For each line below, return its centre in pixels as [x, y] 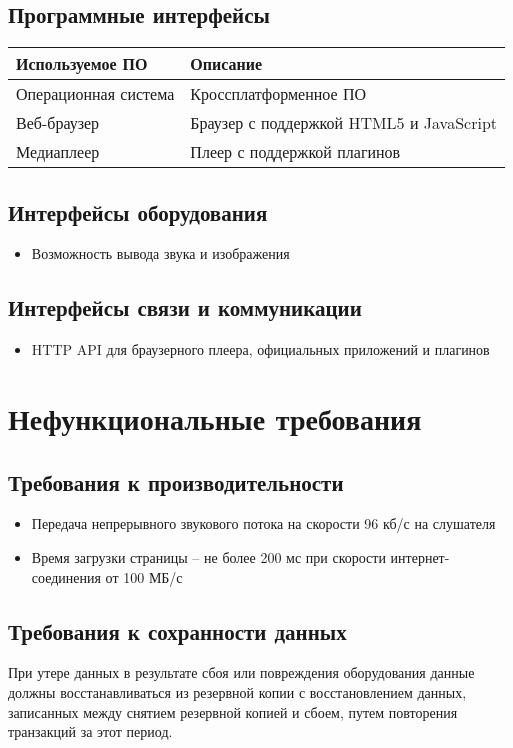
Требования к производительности [176, 481]
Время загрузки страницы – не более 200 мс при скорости [208, 556]
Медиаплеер [58, 152]
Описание [226, 64]
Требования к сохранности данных [177, 630]
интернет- [420, 556]
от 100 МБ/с [144, 576]
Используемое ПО [82, 64]
